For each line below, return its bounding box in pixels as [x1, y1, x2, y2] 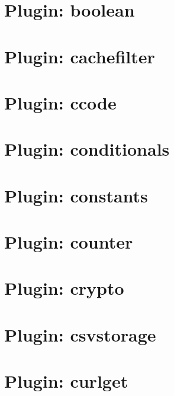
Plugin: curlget [4, 369, 128, 393]
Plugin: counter [4, 230, 133, 254]
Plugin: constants [4, 183, 148, 207]
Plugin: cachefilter [4, 44, 155, 68]
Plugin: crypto [4, 276, 124, 300]
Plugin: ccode [4, 90, 117, 114]
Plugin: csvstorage [4, 322, 156, 346]
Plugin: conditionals [4, 137, 170, 161]
